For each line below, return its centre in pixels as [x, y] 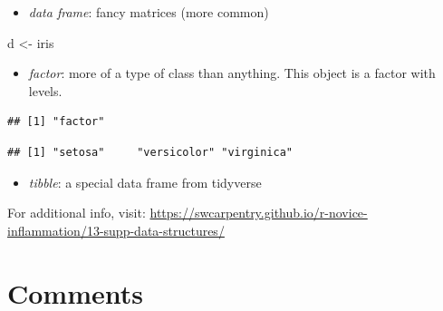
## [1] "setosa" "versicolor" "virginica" [150, 152]
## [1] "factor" [56, 122]
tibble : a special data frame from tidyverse [145, 182]
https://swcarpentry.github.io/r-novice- [259, 213]
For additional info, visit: [77, 213]
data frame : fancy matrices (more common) [149, 12]
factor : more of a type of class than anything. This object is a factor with [232, 73]
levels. [45, 90]
